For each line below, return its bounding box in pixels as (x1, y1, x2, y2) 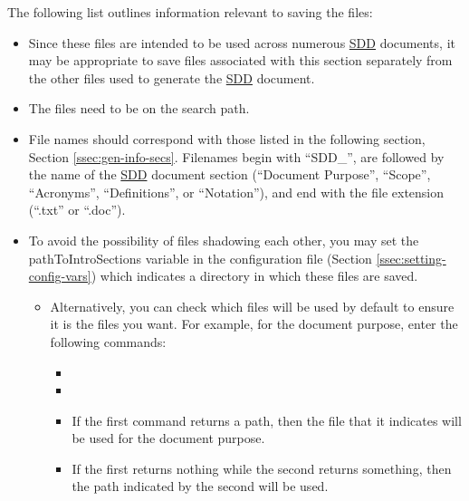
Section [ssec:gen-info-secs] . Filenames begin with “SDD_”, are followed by (28, 147, 445, 166)
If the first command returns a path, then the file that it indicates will (72, 410, 462, 429)
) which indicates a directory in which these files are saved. (91, 266, 418, 285)
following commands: (50, 332, 167, 351)
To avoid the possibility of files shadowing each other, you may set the (28, 230, 419, 249)
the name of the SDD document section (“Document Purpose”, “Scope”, (28, 165, 431, 184)
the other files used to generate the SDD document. (28, 68, 315, 87)
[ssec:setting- (376, 248, 446, 267)
